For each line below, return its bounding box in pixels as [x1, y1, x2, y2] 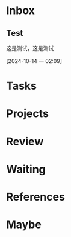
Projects [6, 107, 49, 121]
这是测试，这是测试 [6, 45, 54, 52]
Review [6, 135, 44, 149]
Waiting [6, 162, 46, 176]
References [6, 190, 65, 204]
